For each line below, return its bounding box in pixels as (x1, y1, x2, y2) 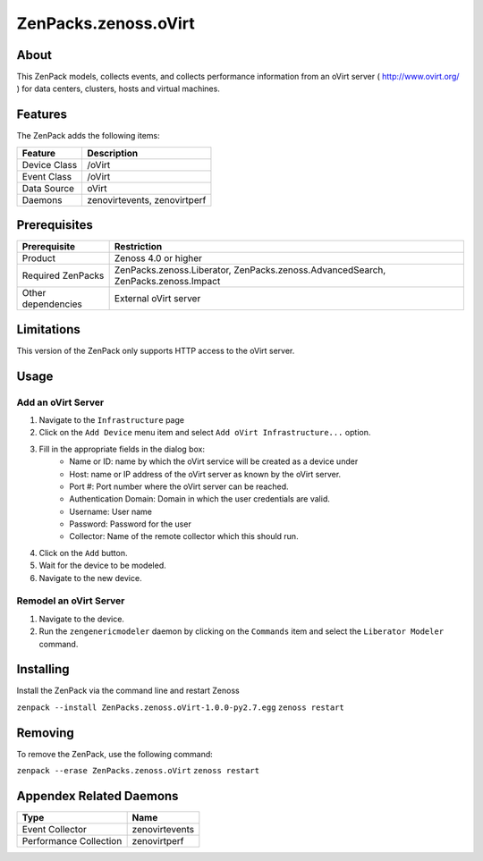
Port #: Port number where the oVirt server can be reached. (69, 481, 289, 492)
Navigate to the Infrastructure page (38, 414, 185, 425)
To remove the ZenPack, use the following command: (16, 748, 214, 759)
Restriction (114, 241, 163, 253)
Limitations (16, 322, 80, 337)
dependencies (21, 298, 82, 310)
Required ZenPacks (21, 269, 105, 282)
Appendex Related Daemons (16, 788, 179, 804)
